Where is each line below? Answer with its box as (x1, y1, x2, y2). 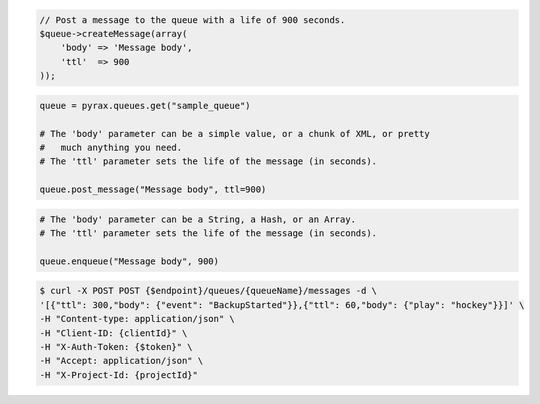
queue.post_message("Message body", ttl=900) (39, 184, 267, 195)
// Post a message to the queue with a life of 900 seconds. (39, 14, 346, 25)
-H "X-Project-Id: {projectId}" (39, 369, 199, 380)
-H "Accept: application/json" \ (39, 355, 204, 367)
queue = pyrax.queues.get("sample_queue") (39, 100, 251, 111)
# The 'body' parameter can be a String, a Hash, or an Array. (39, 213, 357, 225)
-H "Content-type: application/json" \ (39, 313, 235, 325)
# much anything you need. (39, 141, 183, 153)
